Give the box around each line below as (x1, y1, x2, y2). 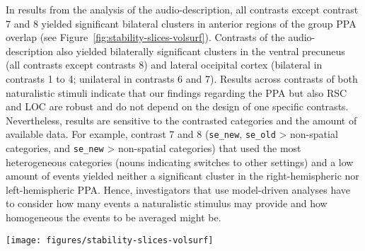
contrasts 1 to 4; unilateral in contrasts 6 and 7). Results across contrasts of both (6, 71, 358, 86)
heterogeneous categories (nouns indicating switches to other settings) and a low (6, 154, 354, 169)
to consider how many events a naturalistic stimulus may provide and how (6, 196, 328, 211)
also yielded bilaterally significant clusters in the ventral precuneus (56, 43, 345, 58)
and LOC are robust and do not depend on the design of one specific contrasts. (6, 99, 349, 114)
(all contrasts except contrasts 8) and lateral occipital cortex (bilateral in (6, 57, 323, 72)
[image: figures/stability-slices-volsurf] (6, 235, 214, 245)
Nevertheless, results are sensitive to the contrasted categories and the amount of (6, 112, 357, 127)
